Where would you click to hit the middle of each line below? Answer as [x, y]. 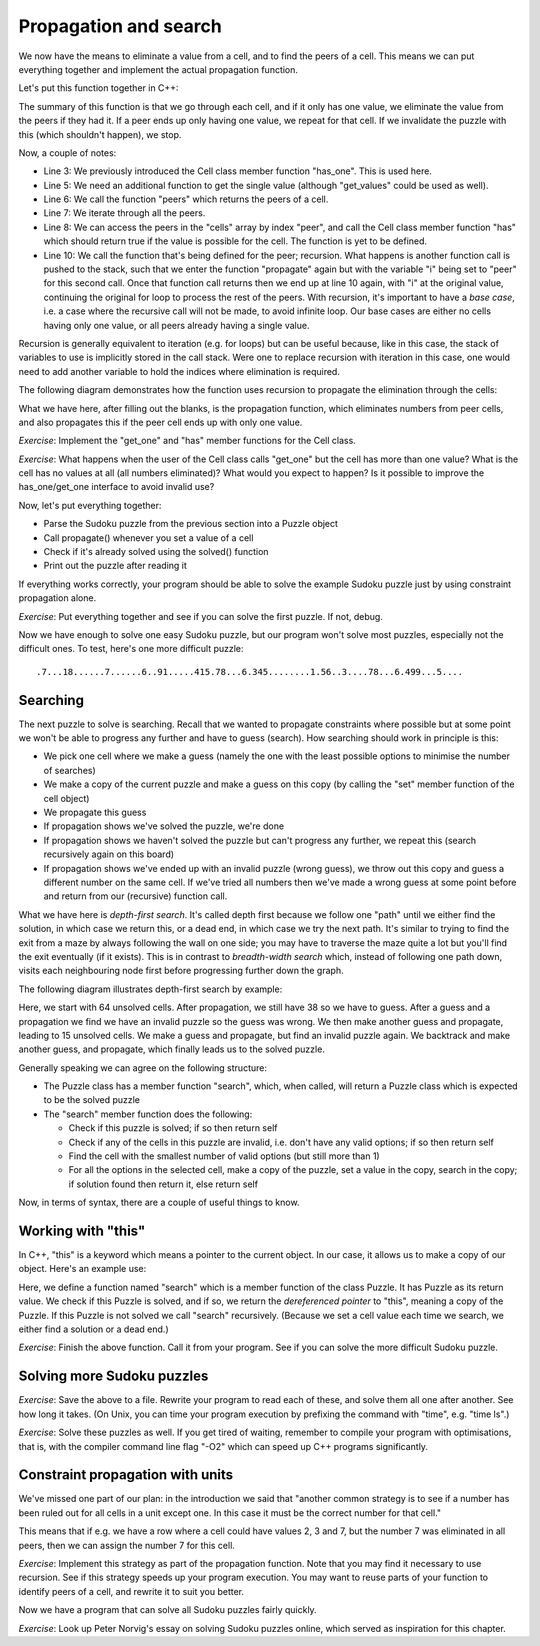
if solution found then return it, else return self [163, 1184]
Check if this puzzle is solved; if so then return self [173, 1128]
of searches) [70, 770]
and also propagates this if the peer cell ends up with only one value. [160, 422]
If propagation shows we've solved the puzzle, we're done [164, 826]
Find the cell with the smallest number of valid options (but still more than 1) [224, 1156]
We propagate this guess [95, 812]
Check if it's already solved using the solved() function [156, 552]
